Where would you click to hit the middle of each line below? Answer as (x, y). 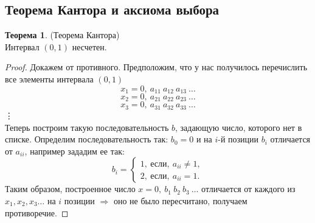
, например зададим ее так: (74, 151)
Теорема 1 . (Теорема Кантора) (62, 35)
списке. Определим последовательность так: (87, 139)
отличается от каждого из (248, 189)
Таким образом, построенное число (70, 189)
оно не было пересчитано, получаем (180, 200)
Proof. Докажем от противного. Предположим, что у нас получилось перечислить (156, 67)
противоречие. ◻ (37, 212)
